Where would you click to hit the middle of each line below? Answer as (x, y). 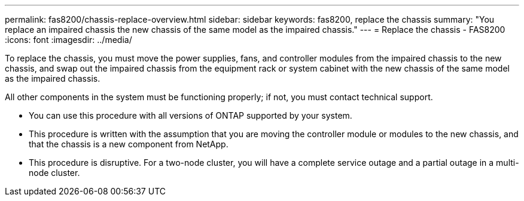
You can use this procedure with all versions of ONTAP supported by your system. (191, 115)
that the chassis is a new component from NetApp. (129, 144)
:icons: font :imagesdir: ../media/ (68, 40)
